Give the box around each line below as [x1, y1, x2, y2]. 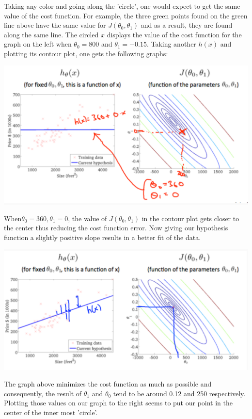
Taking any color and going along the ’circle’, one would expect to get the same [4, 1, 240, 11]
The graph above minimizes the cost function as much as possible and [4, 379, 212, 388]
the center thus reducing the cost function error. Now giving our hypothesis [4, 223, 228, 233]
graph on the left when [4, 39, 72, 49]
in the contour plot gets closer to [142, 213, 239, 223]
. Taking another [146, 39, 196, 49]
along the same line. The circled [4, 29, 99, 39]
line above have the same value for [4, 20, 106, 30]
